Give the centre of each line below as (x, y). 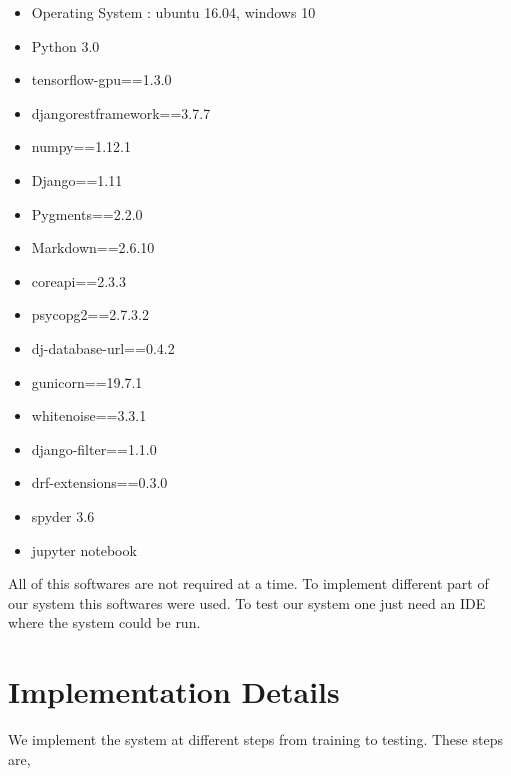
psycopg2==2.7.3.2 (90, 314)
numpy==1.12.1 (81, 146)
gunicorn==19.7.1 (87, 381)
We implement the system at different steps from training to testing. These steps (255, 739)
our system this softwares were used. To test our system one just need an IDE (247, 602)
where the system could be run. (104, 622)
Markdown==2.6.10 (93, 247)
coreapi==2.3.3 (78, 280)
